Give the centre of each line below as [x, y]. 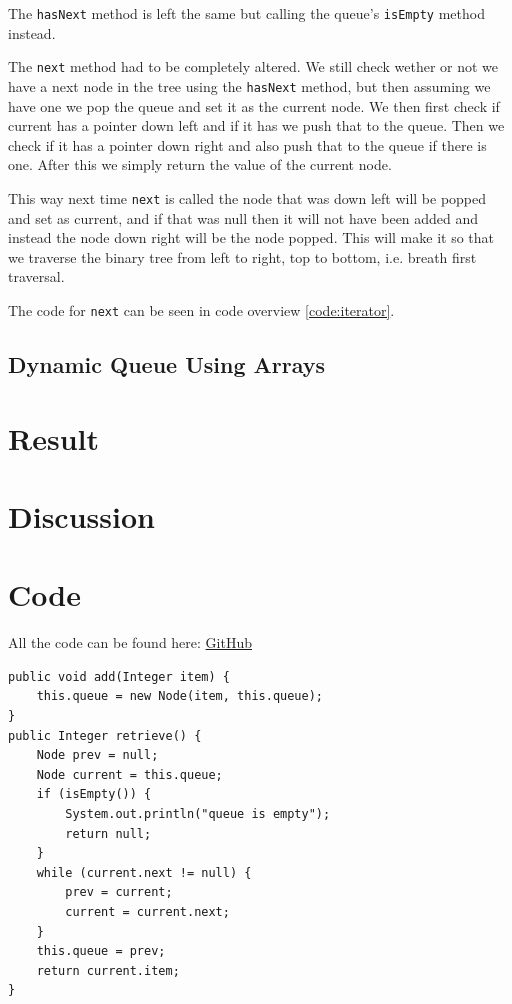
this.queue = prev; [101, 951]
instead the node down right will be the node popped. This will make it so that [251, 237]
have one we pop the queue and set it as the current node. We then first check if [254, 105]
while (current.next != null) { [144, 872]
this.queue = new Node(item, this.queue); [179, 696]
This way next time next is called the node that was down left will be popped [247, 197]
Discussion [81, 515]
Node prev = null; [97, 755]
